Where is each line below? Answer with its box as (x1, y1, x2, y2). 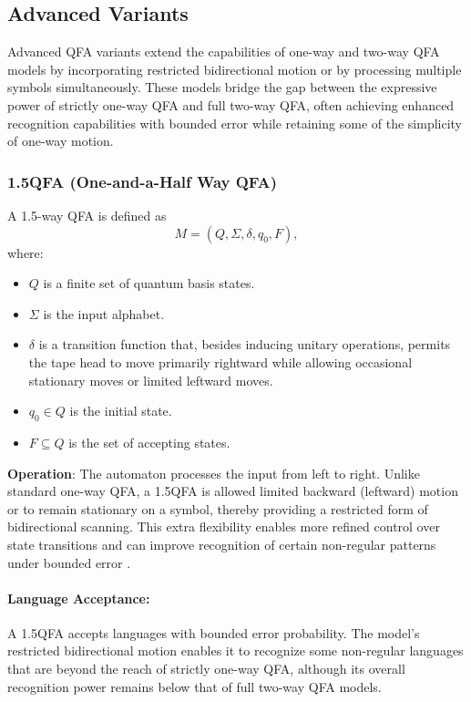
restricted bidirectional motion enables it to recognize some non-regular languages (7, 641, 464, 660)
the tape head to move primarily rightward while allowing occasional (28, 352, 413, 371)
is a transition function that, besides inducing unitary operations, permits (38, 335, 451, 354)
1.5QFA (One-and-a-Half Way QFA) (7, 170, 278, 192)
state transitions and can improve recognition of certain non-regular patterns (7, 534, 436, 553)
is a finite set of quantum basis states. (43, 274, 255, 293)
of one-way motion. (7, 131, 114, 150)
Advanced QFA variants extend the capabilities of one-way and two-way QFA (7, 42, 440, 61)
